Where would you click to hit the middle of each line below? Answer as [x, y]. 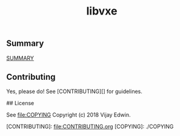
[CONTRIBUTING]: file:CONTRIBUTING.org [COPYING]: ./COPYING [90, 127]
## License [20, 103]
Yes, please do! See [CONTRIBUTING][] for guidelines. [74, 91]
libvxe [102, 11]
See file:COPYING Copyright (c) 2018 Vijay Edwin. [68, 115]
